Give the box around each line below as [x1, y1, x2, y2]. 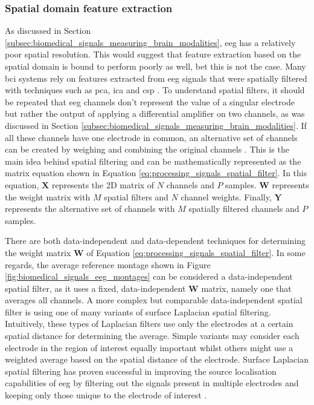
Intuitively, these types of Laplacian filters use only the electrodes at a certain [5, 317, 293, 330]
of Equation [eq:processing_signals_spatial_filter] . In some [86, 246, 306, 258]
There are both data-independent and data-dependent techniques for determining [5, 234, 306, 247]
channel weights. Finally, [181, 190, 272, 203]
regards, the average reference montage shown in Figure [5, 258, 211, 271]
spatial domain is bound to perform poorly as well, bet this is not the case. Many [5, 60, 306, 72]
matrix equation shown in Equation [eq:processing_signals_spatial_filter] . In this [5, 166, 307, 179]
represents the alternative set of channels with [5, 202, 175, 215]
